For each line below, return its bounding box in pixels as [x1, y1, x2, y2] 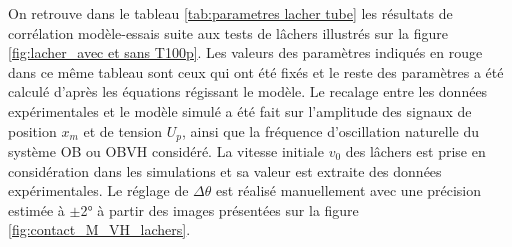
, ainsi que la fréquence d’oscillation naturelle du [182, 120, 479, 141]
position [8, 120, 57, 141]
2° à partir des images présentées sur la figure [80, 199, 359, 220]
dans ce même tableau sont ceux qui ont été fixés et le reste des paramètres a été [8, 61, 504, 82]
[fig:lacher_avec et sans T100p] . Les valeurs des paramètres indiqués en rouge [8, 42, 483, 63]
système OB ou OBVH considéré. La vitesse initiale [8, 141, 324, 162]
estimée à [8, 199, 65, 220]
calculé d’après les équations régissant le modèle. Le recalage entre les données [8, 81, 488, 102]
